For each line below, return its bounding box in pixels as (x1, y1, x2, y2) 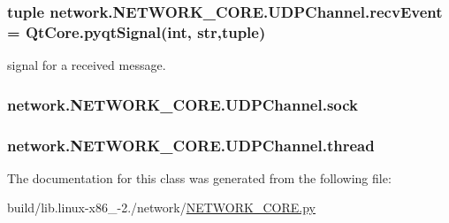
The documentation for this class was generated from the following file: (7, 168, 392, 187)
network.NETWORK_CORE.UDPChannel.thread (7, 134, 375, 156)
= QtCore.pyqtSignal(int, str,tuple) (7, 20, 266, 42)
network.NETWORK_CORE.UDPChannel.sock (7, 93, 359, 115)
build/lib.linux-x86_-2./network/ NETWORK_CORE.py (7, 198, 316, 217)
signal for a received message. (7, 56, 166, 74)
